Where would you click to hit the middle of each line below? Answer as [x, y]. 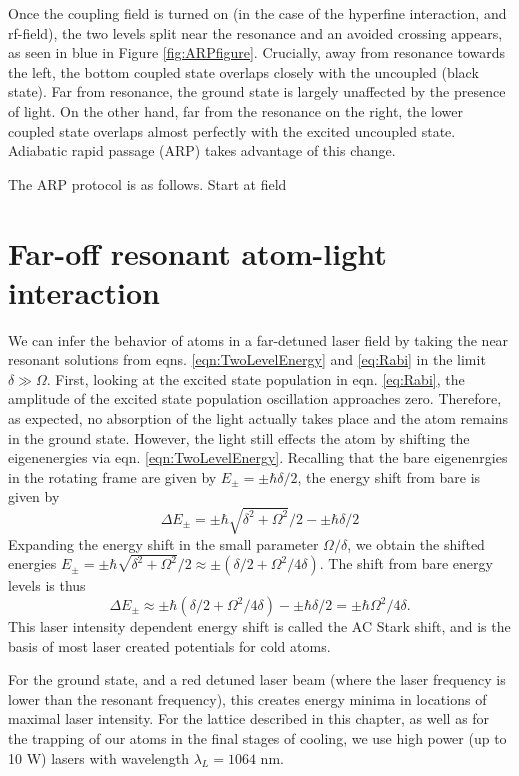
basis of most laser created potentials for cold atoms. [169, 645]
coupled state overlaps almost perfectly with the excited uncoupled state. [232, 130]
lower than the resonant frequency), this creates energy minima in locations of [247, 698]
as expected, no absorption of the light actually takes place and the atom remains [258, 418]
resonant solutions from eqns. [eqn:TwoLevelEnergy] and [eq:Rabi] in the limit [247, 359]
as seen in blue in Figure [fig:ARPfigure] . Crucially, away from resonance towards [256, 52]
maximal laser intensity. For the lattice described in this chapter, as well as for [249, 718]
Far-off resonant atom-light [197, 252]
